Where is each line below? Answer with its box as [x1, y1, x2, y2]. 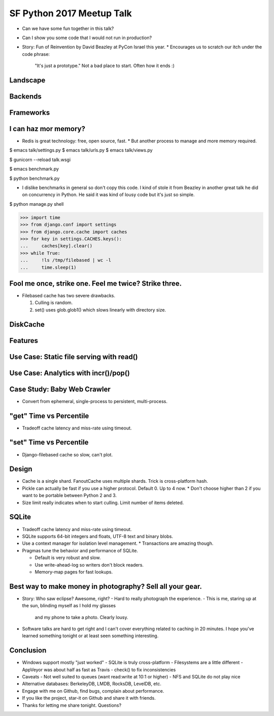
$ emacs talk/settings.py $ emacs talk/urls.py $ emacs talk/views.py [9, 147, 153, 153]
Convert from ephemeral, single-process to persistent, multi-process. [22, 398, 167, 404]
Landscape [9, 76, 46, 84]
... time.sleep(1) [20, 264, 77, 270]
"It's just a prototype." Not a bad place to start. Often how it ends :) [35, 63, 175, 69]
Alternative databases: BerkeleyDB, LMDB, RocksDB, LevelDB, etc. [22, 681, 162, 687]
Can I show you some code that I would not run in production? [22, 35, 152, 41]
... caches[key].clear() [20, 243, 93, 249]
